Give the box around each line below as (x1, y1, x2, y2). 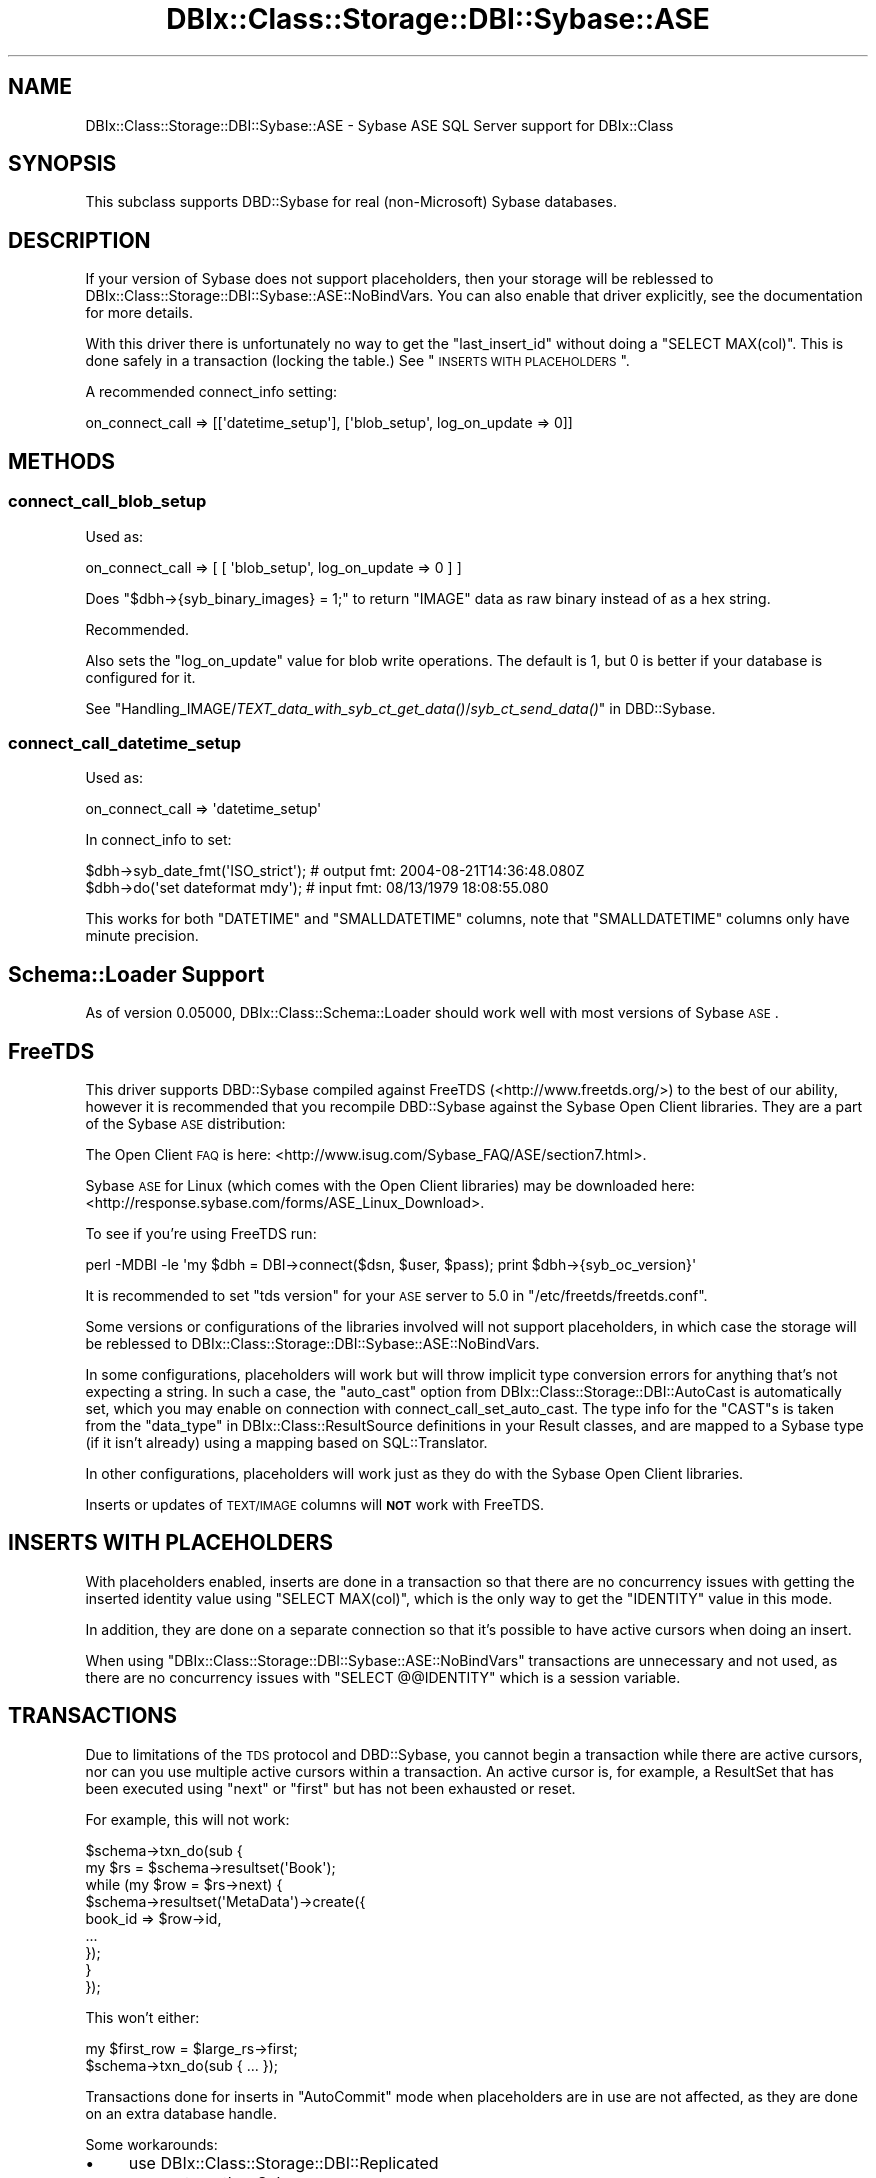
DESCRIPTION (8, 227, 151, 253)
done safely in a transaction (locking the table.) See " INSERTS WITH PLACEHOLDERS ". (85, 352, 630, 370)
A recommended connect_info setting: (85, 383, 338, 401)
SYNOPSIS (8, 151, 117, 177)
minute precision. (85, 927, 199, 945)
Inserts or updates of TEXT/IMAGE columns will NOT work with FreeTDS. (85, 1495, 545, 1513)
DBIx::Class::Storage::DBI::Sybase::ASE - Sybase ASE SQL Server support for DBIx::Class (85, 116, 674, 134)
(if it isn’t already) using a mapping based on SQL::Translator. (85, 1433, 488, 1451)
